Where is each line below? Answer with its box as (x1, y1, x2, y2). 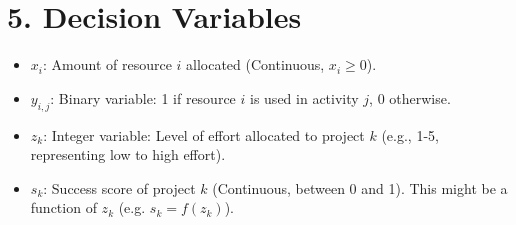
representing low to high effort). (30, 144, 226, 165)
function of (30, 197, 97, 218)
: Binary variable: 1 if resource (50, 87, 236, 108)
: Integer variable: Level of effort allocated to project (43, 124, 365, 145)
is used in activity (250, 87, 359, 108)
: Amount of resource (42, 54, 172, 75)
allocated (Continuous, (186, 54, 325, 75)
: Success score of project (43, 177, 196, 198)
